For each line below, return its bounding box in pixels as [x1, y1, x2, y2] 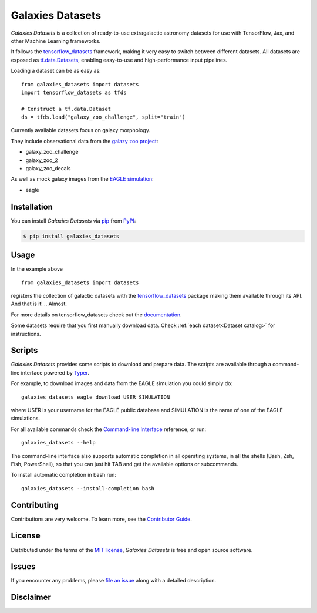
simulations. [11, 415, 41, 422]
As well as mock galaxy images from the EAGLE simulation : [11, 176, 154, 183]
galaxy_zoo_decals [25, 165, 71, 172]
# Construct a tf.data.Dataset [21, 106, 112, 112]
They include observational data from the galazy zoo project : [11, 137, 158, 144]
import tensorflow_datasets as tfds [21, 89, 127, 96]
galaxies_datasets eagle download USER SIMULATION [21, 393, 170, 400]
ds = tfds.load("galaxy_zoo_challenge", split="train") [21, 114, 186, 120]
